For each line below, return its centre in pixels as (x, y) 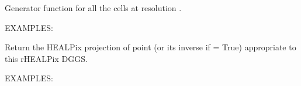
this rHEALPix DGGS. (46, 58)
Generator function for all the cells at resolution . (93, 8)
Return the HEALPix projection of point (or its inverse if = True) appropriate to (150, 47)
